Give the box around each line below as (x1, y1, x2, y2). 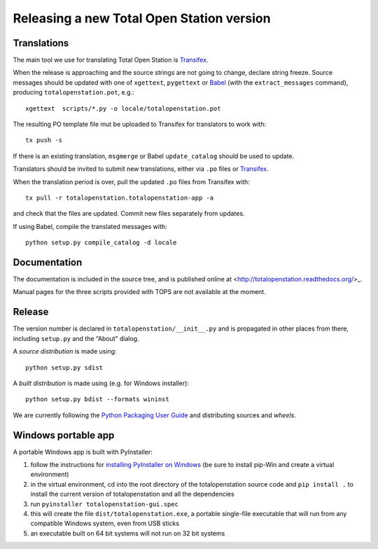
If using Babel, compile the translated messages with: (13, 222, 167, 230)
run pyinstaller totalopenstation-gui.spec (30, 499, 178, 508)
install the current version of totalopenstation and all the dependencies (30, 490, 234, 499)
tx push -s (25, 137, 63, 144)
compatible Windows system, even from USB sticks (30, 519, 180, 528)
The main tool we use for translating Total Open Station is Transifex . (13, 56, 209, 64)
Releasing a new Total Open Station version (13, 11, 271, 26)
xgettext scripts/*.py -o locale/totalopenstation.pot (25, 104, 221, 112)
